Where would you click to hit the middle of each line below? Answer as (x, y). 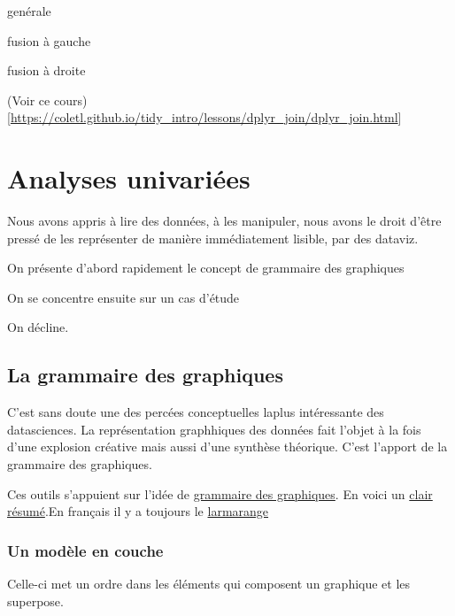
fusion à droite (46, 70)
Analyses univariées (129, 178)
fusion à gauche (49, 40)
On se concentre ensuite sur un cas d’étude (123, 297)
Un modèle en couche (85, 550)
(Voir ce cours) (47, 100)
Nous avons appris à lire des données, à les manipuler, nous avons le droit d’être (224, 221)
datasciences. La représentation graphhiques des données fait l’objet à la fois (214, 429)
